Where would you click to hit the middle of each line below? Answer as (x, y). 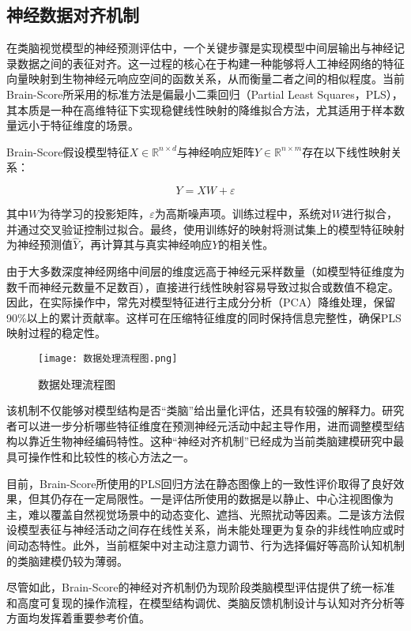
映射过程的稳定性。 (56, 333)
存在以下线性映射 (347, 151)
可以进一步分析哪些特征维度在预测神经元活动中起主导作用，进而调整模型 (205, 425)
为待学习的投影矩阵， (94, 213)
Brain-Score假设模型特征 (68, 151)
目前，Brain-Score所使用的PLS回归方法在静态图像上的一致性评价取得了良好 (200, 483)
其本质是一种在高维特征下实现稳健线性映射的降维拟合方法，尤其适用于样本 (200, 109)
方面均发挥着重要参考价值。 (78, 618)
